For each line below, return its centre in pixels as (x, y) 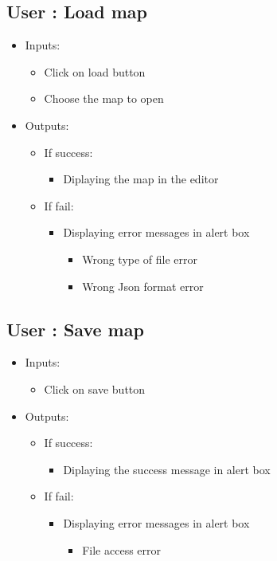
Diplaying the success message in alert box (167, 469)
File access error (122, 549)
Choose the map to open (104, 98)
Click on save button (95, 388)
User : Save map (75, 329)
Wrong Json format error (143, 286)
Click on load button (95, 71)
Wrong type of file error (140, 259)
